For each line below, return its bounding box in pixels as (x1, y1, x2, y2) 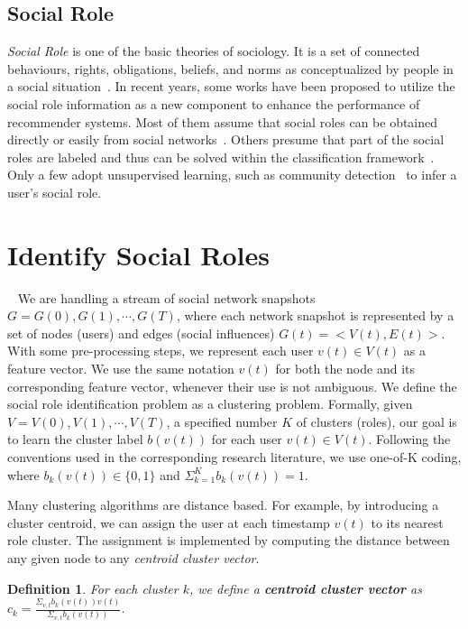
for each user (211, 430, 282, 449)
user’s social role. (7, 182, 102, 201)
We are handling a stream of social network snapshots (17, 288, 316, 307)
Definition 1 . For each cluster (7, 578, 179, 597)
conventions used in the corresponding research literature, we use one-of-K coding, (7, 448, 462, 467)
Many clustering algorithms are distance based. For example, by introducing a (7, 495, 439, 514)
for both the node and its (275, 359, 416, 378)
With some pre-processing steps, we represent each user (7, 341, 314, 360)
